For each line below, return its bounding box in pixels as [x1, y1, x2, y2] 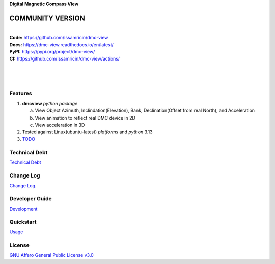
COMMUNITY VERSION [9, 14, 85, 22]
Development [9, 206, 38, 212]
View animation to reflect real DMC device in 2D [35, 114, 136, 121]
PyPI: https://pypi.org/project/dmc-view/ [9, 49, 95, 55]
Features [9, 90, 32, 97]
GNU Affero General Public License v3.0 [9, 252, 94, 258]
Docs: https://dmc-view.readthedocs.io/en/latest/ [9, 41, 114, 48]
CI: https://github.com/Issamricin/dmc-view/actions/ [9, 56, 120, 62]
